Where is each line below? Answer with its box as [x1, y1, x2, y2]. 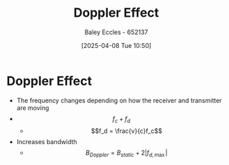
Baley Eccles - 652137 [84, 28, 148, 36]
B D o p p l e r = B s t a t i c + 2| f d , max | [85, 148, 168, 159]
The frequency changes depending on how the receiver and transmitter [16, 96, 222, 104]
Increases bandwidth [16, 138, 77, 146]
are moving [16, 103, 49, 112]
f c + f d [112, 114, 131, 125]
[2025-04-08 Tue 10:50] [81, 41, 152, 49]
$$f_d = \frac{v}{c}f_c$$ [90, 127, 163, 135]
